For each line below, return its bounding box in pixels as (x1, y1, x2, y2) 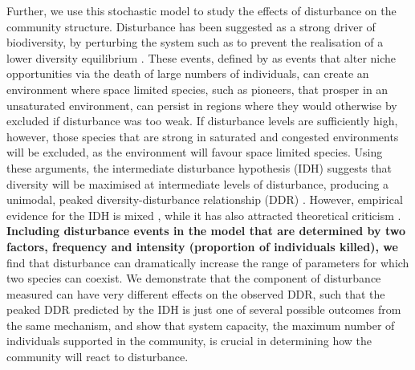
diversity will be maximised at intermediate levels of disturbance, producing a (6, 175, 389, 192)
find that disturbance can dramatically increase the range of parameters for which (6, 254, 409, 270)
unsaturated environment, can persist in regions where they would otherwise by (6, 96, 397, 113)
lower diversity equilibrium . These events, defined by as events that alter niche (6, 49, 397, 66)
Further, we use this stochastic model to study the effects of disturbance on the (6, 2, 397, 18)
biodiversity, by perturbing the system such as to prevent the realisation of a (6, 34, 384, 51)
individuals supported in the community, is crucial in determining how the (6, 332, 372, 349)
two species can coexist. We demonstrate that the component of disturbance (6, 270, 381, 287)
